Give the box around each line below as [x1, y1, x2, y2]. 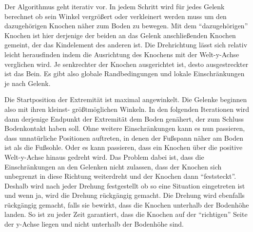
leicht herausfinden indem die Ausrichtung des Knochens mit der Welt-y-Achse [4, 49, 239, 59]
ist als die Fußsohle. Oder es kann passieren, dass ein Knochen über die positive [4, 142, 243, 152]
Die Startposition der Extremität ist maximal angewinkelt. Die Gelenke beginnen [4, 94, 247, 105]
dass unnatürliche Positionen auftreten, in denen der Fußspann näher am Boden [4, 132, 243, 143]
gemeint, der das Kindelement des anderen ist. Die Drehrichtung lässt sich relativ [4, 40, 248, 50]
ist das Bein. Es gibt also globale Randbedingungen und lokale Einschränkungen [4, 68, 245, 79]
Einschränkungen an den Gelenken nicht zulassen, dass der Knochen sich [4, 161, 222, 171]
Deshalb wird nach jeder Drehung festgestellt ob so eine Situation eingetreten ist [4, 180, 245, 190]
